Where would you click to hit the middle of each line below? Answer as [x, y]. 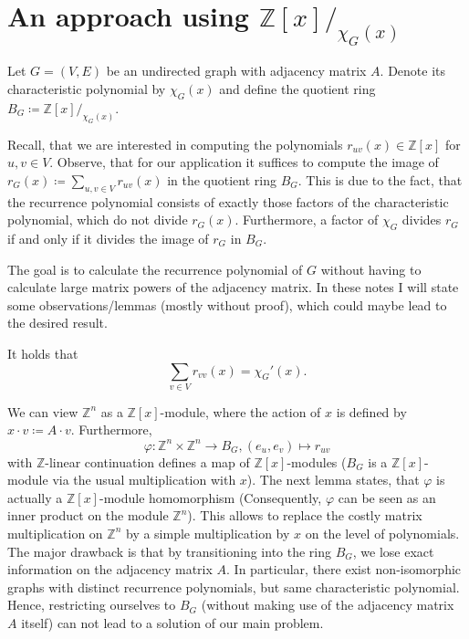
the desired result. [57, 323]
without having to [371, 269]
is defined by [371, 411]
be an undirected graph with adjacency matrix [236, 71]
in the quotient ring [222, 179]
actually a [35, 497]
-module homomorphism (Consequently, [210, 497]
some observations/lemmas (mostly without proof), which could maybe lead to [227, 304]
